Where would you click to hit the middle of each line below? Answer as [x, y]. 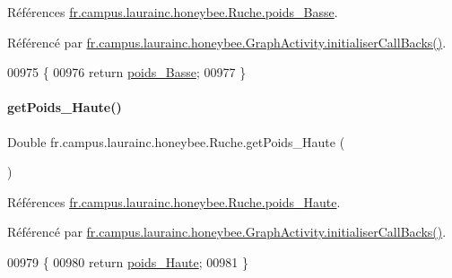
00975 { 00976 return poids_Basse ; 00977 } [127, 72]
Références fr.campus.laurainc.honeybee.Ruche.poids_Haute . [174, 201]
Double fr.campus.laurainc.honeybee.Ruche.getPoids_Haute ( [176, 141]
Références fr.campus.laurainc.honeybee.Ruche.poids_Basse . [173, 12]
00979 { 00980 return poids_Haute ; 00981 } [128, 261]
